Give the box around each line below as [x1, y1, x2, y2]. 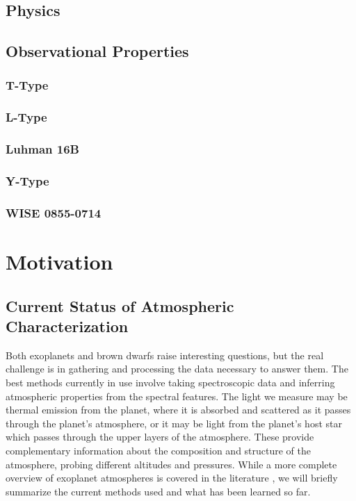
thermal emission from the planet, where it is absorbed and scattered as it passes [6, 402, 351, 417]
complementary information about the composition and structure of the [6, 443, 311, 457]
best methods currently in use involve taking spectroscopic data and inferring [6, 375, 335, 389]
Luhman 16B [6, 140, 79, 158]
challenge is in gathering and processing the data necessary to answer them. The [6, 361, 348, 376]
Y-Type [6, 172, 49, 190]
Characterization [6, 315, 129, 336]
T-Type [6, 76, 49, 94]
